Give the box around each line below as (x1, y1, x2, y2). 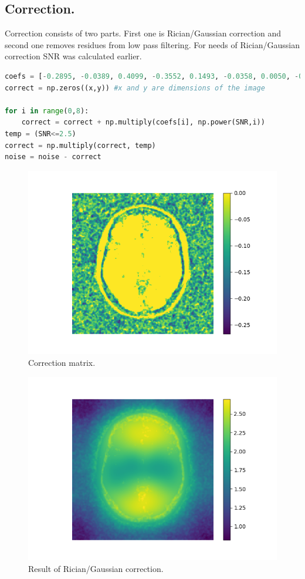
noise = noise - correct (5, 153, 101, 161)
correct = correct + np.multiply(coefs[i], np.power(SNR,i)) (21, 118, 265, 127)
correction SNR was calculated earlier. (5, 50, 142, 62)
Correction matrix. (28, 356, 96, 369)
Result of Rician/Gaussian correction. (28, 562, 164, 574)
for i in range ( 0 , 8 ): (5, 106, 89, 115)
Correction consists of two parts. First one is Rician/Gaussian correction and (5, 27, 282, 39)
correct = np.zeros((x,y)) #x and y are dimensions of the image (5, 83, 265, 92)
